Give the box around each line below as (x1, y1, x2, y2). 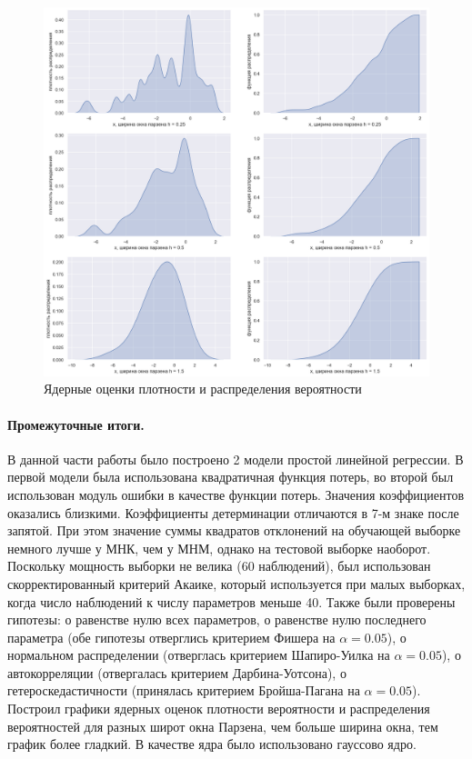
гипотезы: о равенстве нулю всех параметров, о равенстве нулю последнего (7, 610, 427, 629)
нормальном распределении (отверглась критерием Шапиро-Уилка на (7, 645, 390, 664)
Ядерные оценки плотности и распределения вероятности (44, 379, 362, 398)
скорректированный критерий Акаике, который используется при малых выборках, (7, 574, 466, 593)
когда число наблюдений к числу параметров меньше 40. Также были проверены (7, 592, 456, 611)
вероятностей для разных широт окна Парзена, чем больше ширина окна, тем (7, 716, 438, 735)
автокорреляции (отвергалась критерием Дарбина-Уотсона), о (7, 663, 346, 682)
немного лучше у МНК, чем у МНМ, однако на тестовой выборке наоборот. (7, 538, 431, 557)
